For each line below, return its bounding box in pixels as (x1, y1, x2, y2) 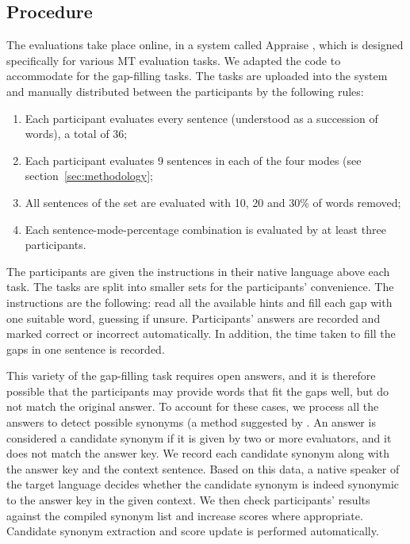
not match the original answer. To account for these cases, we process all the (6, 398, 379, 415)
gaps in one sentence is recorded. (6, 340, 165, 357)
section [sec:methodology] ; (25, 167, 153, 184)
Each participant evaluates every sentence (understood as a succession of (25, 109, 378, 126)
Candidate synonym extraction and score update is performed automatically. (6, 523, 379, 539)
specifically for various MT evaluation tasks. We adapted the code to (6, 52, 341, 68)
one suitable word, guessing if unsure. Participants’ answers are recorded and (6, 309, 381, 326)
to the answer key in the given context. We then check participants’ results (6, 492, 370, 508)
